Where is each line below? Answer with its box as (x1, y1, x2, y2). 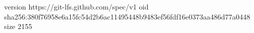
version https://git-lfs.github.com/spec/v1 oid (4, 1, 149, 11)
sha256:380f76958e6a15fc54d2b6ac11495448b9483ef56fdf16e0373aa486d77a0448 (4, 11, 250, 21)
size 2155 (4, 21, 32, 31)
